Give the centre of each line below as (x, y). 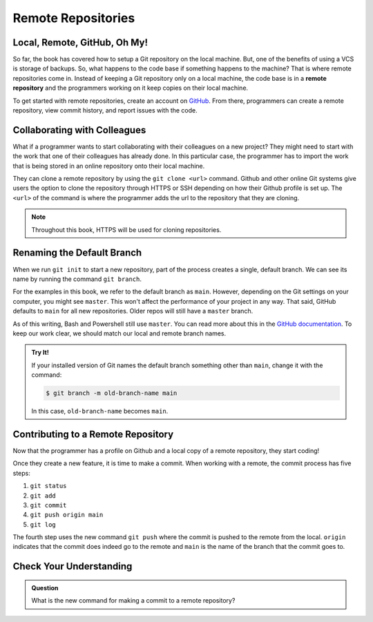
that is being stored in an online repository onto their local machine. (109, 166)
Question (45, 587)
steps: (21, 473)
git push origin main (67, 515)
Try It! (40, 353)
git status (48, 486)
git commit (48, 505)
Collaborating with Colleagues (79, 130)
